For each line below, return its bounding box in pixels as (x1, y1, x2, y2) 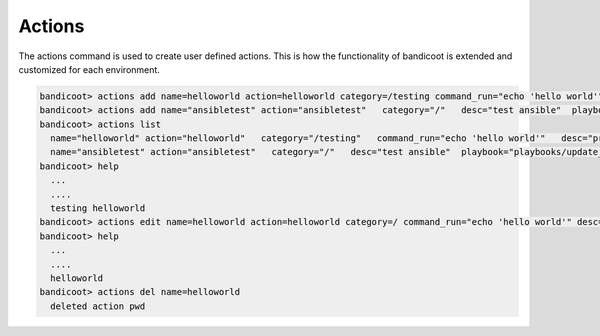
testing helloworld (50, 203, 146, 214)
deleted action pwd (50, 300, 146, 312)
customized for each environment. (18, 63, 160, 75)
